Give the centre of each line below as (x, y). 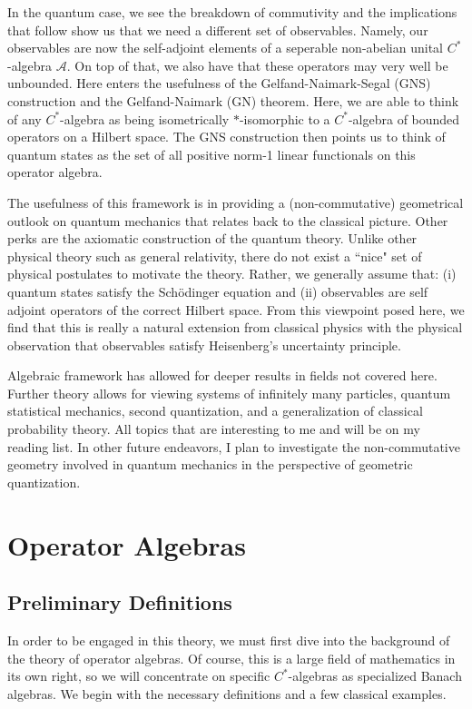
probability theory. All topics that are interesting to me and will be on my (214, 429)
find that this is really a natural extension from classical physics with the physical (235, 327)
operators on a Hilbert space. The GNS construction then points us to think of (226, 137)
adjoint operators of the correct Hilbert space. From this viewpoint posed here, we (236, 309)
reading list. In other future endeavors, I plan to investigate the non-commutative (234, 446)
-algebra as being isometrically (145, 118)
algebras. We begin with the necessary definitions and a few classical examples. (227, 693)
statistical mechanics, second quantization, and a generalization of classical (215, 411)
